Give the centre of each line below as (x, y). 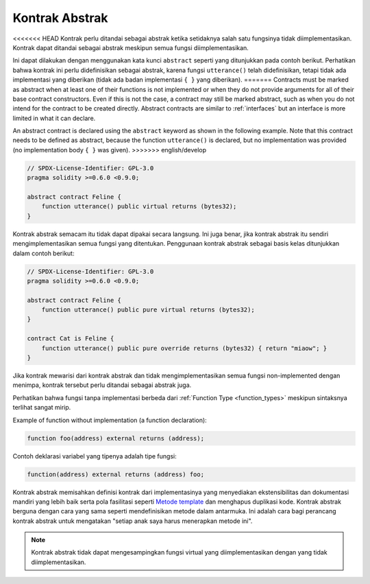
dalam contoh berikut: (44, 253)
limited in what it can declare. (54, 118)
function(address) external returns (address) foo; (116, 474)
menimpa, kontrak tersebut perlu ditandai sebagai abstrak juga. (102, 385)
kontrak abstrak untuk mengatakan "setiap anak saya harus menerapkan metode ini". (133, 521)
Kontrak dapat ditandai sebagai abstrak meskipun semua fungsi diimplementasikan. (131, 47)
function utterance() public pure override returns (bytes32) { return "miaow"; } (184, 348)
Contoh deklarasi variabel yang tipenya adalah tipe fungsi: (95, 456)
